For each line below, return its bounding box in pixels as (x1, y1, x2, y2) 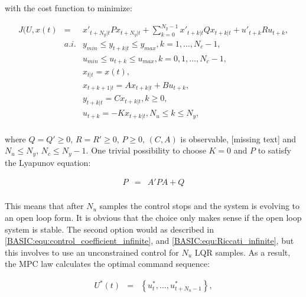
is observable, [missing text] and (180, 132, 297, 145)
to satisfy (258, 144, 291, 156)
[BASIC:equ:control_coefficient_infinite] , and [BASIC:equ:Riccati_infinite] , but (5, 234, 294, 247)
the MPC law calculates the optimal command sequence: (5, 257, 210, 270)
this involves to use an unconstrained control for (5, 246, 179, 258)
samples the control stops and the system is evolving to (99, 200, 300, 212)
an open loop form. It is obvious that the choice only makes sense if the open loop (5, 211, 302, 223)
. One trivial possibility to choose (86, 144, 206, 156)
